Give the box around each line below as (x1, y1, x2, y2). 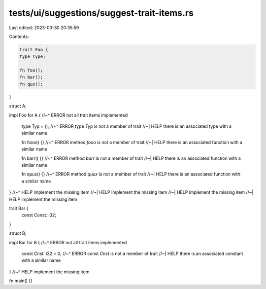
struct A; (9, 103, 27, 109)
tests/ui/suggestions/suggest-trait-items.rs (9, 7, 194, 18)
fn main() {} (9, 278, 33, 284)
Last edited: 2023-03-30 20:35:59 (9, 25, 79, 31)
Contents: (9, 34, 29, 39)
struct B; (9, 230, 27, 236)
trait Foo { (19, 47, 49, 52)
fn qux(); (19, 81, 43, 87)
